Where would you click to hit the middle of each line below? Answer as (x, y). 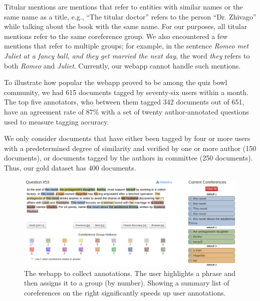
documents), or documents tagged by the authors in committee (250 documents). (128, 158)
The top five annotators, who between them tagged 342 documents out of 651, (124, 102)
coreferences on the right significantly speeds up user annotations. (125, 292)
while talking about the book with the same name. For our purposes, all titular (126, 26)
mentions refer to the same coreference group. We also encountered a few (116, 36)
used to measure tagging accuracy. (57, 121)
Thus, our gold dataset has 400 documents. (70, 167)
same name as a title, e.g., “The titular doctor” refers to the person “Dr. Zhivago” (130, 16)
